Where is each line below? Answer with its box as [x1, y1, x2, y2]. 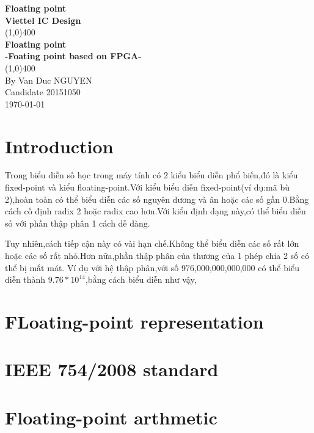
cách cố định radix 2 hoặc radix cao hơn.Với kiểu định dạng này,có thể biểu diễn [5, 205, 306, 217]
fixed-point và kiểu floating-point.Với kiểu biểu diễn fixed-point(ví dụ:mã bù [5, 181, 290, 194]
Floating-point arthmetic [5, 404, 217, 429]
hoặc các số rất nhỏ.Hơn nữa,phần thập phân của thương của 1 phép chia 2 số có [5, 249, 309, 262]
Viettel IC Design [5, 13, 81, 26]
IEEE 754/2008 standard [5, 357, 219, 382]
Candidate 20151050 [5, 86, 81, 98]
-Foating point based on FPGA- [5, 49, 142, 62]
